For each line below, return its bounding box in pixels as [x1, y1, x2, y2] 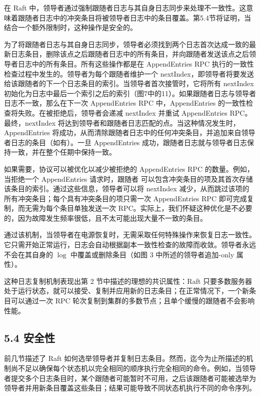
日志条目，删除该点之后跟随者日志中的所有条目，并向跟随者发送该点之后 [10, 49, 249, 59]
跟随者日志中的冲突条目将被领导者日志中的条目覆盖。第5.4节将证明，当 [17, 12, 251, 23]
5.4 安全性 [4, 329, 55, 345]
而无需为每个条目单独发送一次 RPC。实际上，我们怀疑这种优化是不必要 [17, 203, 252, 213]
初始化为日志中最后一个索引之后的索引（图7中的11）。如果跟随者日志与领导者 [4, 88, 256, 98]
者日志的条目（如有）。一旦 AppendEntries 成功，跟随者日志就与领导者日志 [4, 137, 247, 147]
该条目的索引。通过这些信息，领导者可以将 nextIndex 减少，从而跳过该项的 [4, 183, 249, 194]
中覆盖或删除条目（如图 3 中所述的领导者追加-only [70, 249, 234, 259]
